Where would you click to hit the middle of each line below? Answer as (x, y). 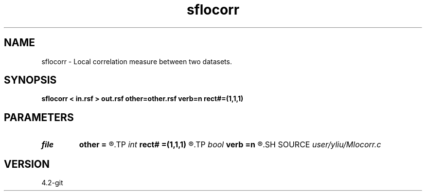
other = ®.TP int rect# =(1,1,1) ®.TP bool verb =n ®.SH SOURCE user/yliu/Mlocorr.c (230, 145)
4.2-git (52, 183)
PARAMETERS (39, 117)
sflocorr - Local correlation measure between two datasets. (137, 61)
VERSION (27, 164)
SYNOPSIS (30, 80)
